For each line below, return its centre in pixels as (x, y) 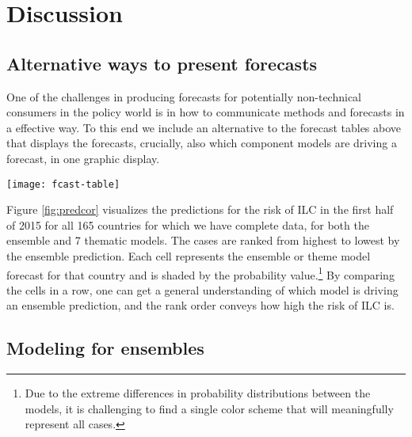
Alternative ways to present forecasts (162, 63)
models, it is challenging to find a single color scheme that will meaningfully (209, 408)
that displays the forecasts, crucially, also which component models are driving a (202, 143)
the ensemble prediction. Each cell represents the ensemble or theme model (189, 255)
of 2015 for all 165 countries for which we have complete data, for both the (188, 224)
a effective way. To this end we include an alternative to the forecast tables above (204, 127)
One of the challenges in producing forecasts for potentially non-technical (184, 96)
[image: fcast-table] (63, 184)
